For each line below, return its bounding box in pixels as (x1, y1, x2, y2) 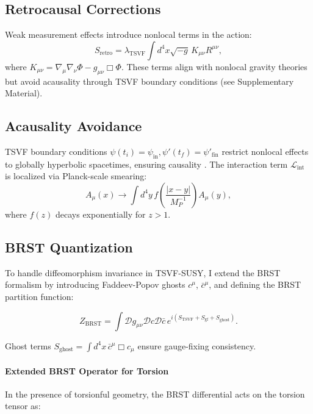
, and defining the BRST (209, 278, 301, 291)
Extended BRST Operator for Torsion (5, 364, 169, 377)
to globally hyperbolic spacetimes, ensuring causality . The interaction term (5, 157, 288, 170)
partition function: (5, 290, 74, 302)
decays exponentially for (56, 207, 146, 220)
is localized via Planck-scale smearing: (5, 170, 147, 182)
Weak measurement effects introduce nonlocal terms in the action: (5, 28, 252, 41)
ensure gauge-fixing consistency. (137, 339, 256, 352)
